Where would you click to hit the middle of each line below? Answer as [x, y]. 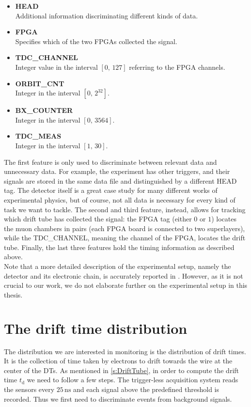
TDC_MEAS [38, 136]
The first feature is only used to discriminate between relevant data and [110, 162]
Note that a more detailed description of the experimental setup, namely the [118, 266]
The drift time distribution [96, 328]
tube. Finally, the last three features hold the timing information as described [119, 247]
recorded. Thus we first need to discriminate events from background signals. [118, 399]
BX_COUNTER [44, 110]
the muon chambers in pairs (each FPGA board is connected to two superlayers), [125, 228]
